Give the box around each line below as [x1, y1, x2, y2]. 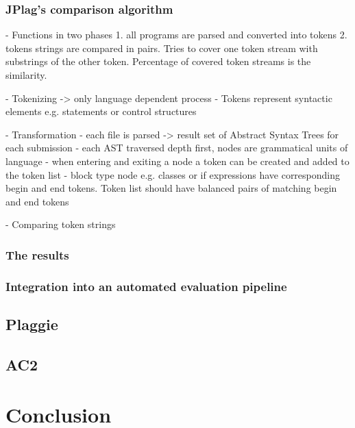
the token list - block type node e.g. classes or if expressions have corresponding [5, 167, 341, 181]
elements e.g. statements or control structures [5, 104, 197, 118]
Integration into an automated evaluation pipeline [5, 277, 287, 294]
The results [5, 246, 69, 263]
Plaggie [5, 314, 58, 335]
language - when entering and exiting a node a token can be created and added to [5, 153, 350, 168]
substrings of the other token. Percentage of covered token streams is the [5, 54, 311, 68]
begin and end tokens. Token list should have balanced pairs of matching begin [5, 181, 337, 195]
